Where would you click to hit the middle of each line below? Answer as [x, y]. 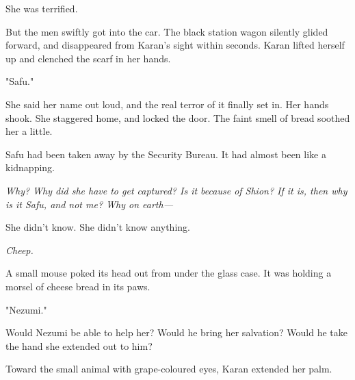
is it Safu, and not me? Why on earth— [89, 204]
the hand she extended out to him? [79, 345]
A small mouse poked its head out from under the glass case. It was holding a [169, 273]
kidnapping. [30, 167]
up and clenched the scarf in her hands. [88, 58]
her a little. [29, 131]
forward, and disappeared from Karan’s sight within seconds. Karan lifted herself [175, 45]
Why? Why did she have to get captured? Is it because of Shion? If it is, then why [176, 190]
